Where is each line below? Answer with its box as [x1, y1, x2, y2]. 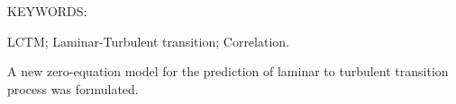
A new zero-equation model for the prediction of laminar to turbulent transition [7, 62, 449, 81]
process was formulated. [7, 79, 139, 98]
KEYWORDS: [7, 2, 87, 20]
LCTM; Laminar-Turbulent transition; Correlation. [7, 31, 289, 50]
